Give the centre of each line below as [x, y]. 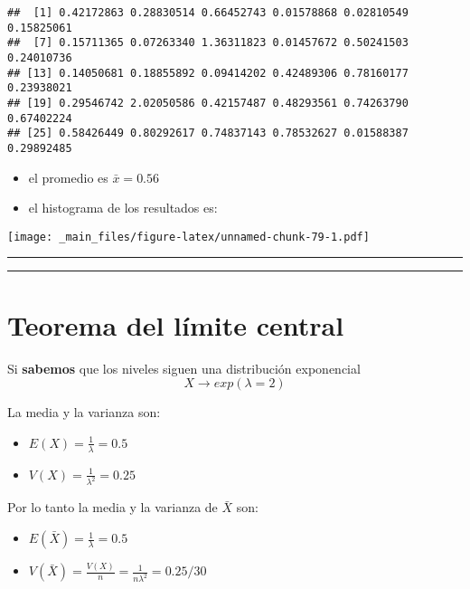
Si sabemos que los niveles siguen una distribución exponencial [184, 368]
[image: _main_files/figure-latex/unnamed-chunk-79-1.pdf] [188, 237]
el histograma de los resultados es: [123, 208]
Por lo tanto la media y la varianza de [113, 507]
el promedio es [68, 177]
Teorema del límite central [176, 324]
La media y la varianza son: [84, 412]
